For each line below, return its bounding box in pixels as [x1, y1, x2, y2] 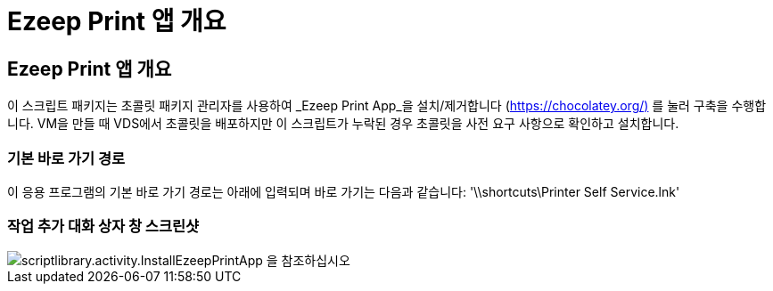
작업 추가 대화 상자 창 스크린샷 [7, 217, 200, 236]
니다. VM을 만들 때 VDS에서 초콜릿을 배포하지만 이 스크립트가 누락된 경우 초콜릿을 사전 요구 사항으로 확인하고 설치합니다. [7, 116, 679, 132]
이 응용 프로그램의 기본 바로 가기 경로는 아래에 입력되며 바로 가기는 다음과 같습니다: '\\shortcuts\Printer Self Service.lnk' [7, 183, 680, 199]
